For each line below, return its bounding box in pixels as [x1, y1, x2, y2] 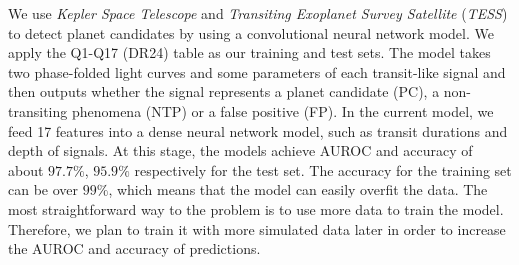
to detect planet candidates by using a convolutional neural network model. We [8, 22, 494, 43]
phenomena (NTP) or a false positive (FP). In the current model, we [71, 100, 494, 121]
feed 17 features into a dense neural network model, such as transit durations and [8, 120, 508, 141]
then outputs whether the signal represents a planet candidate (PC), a [8, 81, 440, 102]
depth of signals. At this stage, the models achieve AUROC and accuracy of [8, 140, 473, 161]
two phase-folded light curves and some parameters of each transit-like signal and [8, 61, 506, 82]
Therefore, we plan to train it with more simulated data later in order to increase [8, 218, 506, 239]
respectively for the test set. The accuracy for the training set [134, 159, 512, 180]
